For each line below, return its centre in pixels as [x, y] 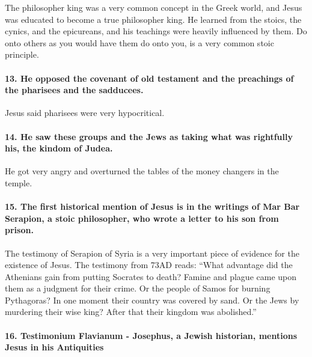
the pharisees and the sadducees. [74, 90]
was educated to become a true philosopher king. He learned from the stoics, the [153, 19]
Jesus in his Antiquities [54, 347]
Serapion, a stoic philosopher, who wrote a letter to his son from [142, 218]
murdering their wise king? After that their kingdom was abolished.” [131, 312]
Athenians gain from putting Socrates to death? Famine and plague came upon [151, 276]
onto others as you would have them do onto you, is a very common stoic [139, 42]
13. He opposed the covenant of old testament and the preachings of [149, 78]
